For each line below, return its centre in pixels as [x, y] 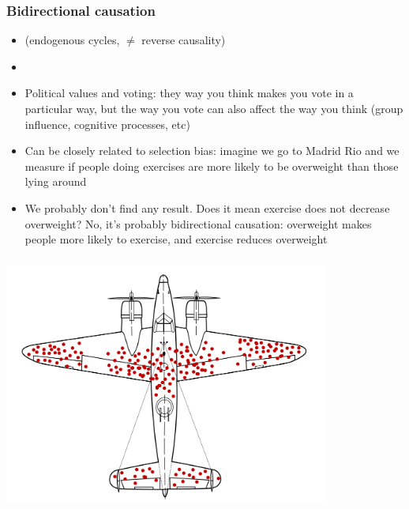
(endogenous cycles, [72, 40]
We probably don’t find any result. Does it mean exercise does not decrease [207, 207]
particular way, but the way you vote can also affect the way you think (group [214, 108]
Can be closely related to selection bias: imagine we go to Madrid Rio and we [212, 151]
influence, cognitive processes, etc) [107, 124]
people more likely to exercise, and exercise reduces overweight [176, 239]
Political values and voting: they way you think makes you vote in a [189, 93]
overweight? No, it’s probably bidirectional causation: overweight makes [198, 223]
